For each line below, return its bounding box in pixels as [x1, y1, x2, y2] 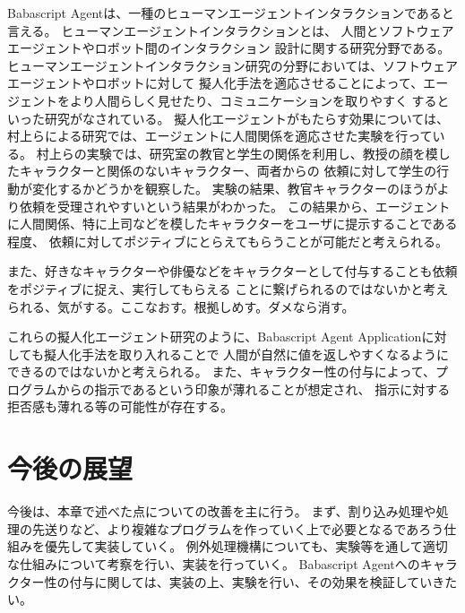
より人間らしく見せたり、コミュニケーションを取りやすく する [69, 91, 437, 109]
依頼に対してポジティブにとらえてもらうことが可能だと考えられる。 [48, 231, 448, 250]
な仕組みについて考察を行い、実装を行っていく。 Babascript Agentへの [7, 554, 420, 573]
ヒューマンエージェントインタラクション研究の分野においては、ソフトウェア [7, 56, 459, 74]
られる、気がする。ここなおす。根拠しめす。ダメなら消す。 [7, 297, 355, 315]
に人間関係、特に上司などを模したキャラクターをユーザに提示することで [7, 214, 433, 233]
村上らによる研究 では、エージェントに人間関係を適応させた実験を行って [7, 126, 433, 145]
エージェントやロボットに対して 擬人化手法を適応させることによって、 [7, 73, 424, 92]
